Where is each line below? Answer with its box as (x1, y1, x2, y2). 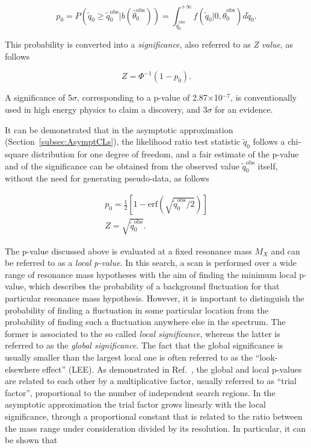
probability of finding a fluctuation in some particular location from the (5, 303, 269, 316)
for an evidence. (215, 103, 273, 116)
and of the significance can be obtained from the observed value (5, 159, 239, 172)
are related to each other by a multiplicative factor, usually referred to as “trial (5, 374, 297, 387)
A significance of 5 (5, 91, 73, 104)
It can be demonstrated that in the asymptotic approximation (5, 123, 233, 136)
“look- (255, 350, 278, 363)
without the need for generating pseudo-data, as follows (5, 172, 209, 185)
